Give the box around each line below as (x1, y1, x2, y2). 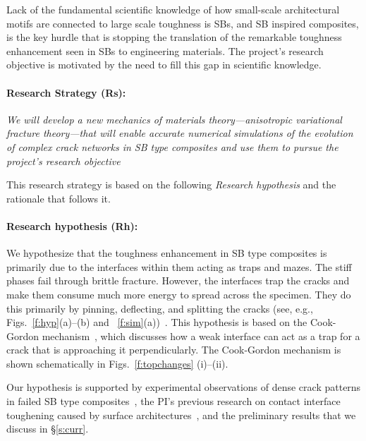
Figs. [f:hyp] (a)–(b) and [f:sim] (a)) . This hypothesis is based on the (6, 315, 307, 330)
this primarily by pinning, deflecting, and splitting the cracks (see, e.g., (6, 301, 313, 315)
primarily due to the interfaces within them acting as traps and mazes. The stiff (6, 259, 352, 274)
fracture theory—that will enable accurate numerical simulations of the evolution (6, 126, 353, 140)
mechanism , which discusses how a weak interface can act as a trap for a (42, 328, 360, 343)
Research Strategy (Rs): (6, 85, 126, 99)
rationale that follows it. (6, 191, 111, 205)
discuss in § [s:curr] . (6, 421, 89, 436)
